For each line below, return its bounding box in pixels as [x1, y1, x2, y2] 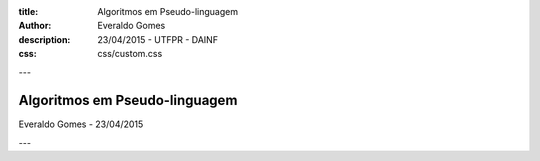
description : [18, 33, 71, 45]
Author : [18, 20, 52, 32]
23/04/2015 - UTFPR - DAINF [97, 33, 219, 45]
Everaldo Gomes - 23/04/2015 [18, 118, 144, 130]
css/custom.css [97, 48, 163, 60]
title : [18, 6, 39, 17]
